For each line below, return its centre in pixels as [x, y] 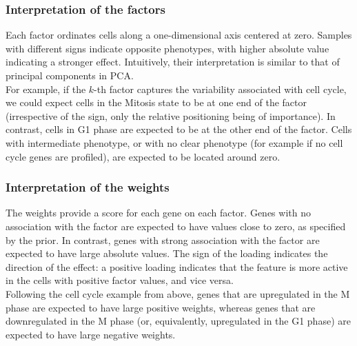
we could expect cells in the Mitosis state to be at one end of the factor [156, 102]
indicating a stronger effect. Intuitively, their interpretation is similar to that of [173, 62]
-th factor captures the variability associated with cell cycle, [220, 89]
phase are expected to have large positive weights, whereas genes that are [161, 307]
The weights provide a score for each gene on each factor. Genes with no [158, 213]
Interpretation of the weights [88, 187]
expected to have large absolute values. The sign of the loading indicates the [167, 253]
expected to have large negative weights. [91, 334]
